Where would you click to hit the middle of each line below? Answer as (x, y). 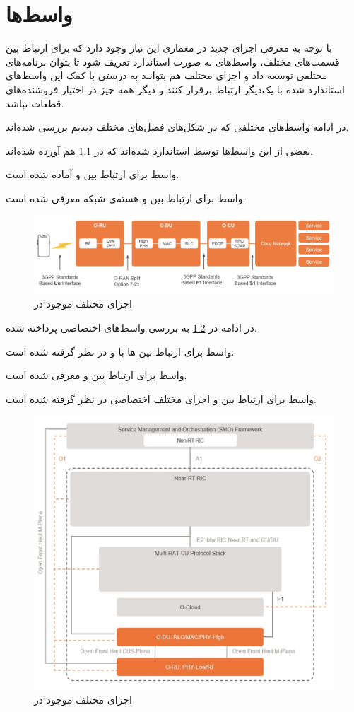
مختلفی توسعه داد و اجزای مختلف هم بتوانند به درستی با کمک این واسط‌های (167, 75)
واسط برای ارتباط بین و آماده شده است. (93, 174)
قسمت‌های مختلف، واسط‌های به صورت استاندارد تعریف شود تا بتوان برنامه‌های (173, 61)
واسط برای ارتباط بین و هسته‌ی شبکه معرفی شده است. (126, 198)
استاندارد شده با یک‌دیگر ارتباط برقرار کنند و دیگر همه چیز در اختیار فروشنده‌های (175, 89)
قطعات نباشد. (35, 103)
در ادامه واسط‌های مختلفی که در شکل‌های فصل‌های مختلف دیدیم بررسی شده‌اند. (177, 127)
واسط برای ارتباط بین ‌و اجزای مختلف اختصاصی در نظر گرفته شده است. (161, 398)
